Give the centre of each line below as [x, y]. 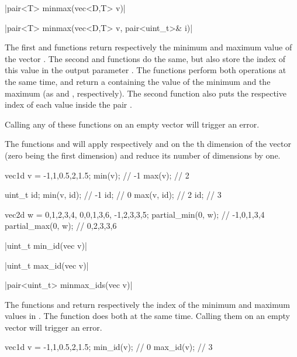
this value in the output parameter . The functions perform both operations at [146, 70]
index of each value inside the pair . [68, 104]
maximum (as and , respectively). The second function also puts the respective [146, 93]
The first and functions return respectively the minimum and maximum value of [148, 47]
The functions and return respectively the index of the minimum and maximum [147, 304]
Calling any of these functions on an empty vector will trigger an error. [132, 124]
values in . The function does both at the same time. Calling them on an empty [147, 316]
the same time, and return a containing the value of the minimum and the [138, 81]
